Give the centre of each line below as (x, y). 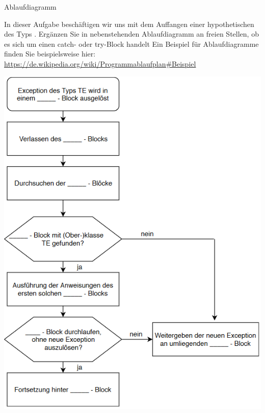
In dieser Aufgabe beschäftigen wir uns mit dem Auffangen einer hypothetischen (129, 24)
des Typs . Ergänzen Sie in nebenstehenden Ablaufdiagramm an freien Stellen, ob (131, 34)
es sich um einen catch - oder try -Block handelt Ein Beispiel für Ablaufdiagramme (131, 43)
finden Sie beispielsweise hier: (50, 54)
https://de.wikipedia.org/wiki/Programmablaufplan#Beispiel (100, 63)
